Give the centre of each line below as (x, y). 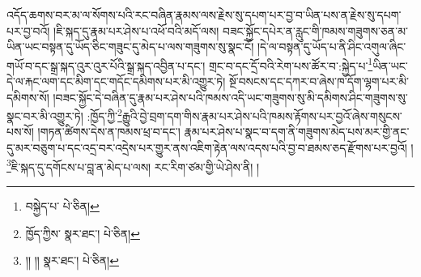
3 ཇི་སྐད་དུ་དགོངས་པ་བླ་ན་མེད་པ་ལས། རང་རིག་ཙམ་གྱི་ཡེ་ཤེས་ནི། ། (133, 165)
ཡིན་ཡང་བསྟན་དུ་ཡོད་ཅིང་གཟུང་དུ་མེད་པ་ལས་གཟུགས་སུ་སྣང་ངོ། (130, 47)
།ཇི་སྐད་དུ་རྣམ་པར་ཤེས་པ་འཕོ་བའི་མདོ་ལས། (136, 30)
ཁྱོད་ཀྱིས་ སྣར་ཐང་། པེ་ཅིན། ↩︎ (83, 233)
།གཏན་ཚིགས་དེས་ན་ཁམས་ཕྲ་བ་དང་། (109, 132)
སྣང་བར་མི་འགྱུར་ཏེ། (45, 115)
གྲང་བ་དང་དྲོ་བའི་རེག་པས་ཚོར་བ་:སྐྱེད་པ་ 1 (291, 64)
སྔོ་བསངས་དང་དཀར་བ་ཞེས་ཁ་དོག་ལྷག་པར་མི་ (319, 81)
